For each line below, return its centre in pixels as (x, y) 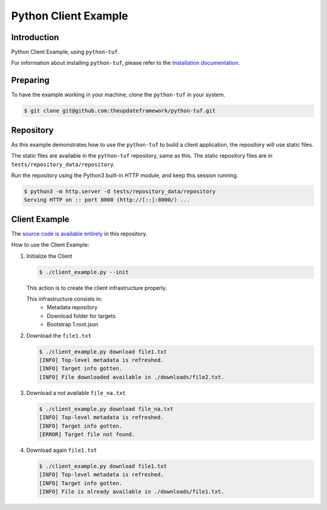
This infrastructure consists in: (64, 299)
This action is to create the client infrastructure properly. (97, 287)
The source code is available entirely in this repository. (79, 233)
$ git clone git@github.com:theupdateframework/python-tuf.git (120, 111)
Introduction (35, 37)
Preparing (30, 80)
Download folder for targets (81, 316)
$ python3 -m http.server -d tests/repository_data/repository (120, 191)
